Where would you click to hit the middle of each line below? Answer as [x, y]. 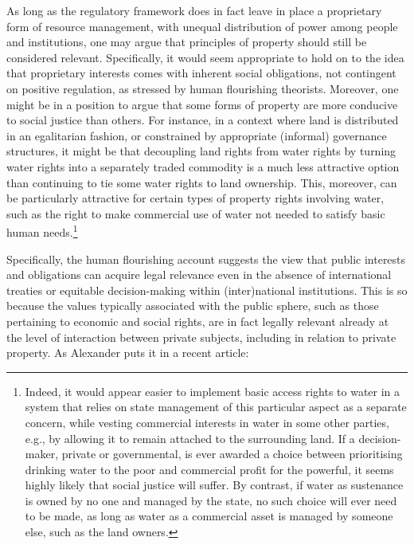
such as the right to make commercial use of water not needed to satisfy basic [196, 213]
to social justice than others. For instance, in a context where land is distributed [203, 120]
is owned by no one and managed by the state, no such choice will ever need [211, 500]
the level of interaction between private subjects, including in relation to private [201, 337]
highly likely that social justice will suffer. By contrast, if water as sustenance [214, 485]
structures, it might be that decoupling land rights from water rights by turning [201, 151]
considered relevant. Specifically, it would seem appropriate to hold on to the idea [205, 57]
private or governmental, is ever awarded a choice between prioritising [232, 454]
